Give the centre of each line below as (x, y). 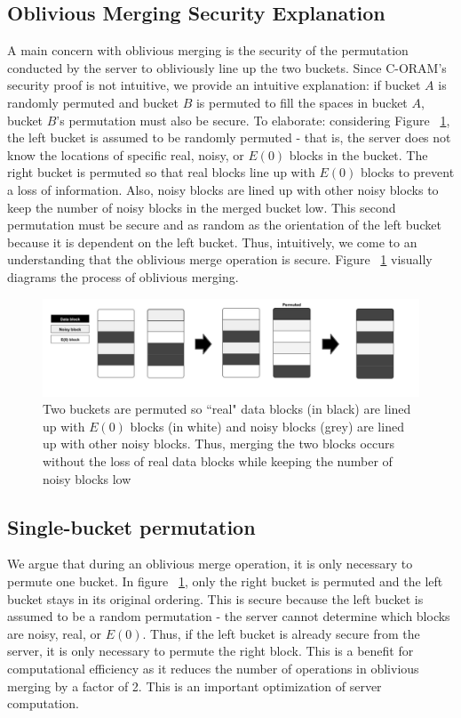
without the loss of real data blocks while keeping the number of (218, 461)
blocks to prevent (407, 172)
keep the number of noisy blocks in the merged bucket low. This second (202, 207)
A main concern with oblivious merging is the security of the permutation (208, 50)
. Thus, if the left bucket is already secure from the (281, 633)
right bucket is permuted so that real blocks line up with (161, 172)
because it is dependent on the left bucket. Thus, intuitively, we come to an (212, 242)
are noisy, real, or (54, 633)
